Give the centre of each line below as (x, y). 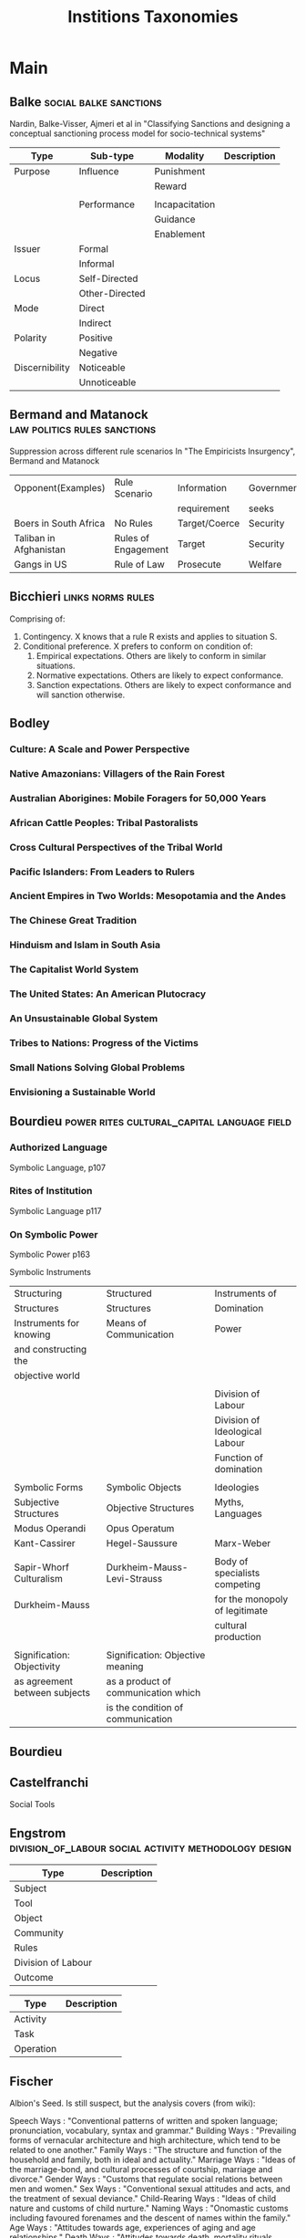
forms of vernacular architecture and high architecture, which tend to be (145, 2140)
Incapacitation (185, 204)
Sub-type (112, 156)
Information (202, 487)
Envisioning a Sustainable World (83, 1092)
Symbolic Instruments (50, 1272)
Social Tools (32, 1804)
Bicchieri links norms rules (82, 596)
